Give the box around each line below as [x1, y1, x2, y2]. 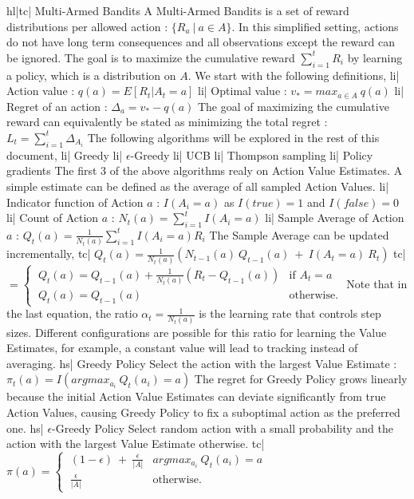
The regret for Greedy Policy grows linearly [194, 370, 408, 387]
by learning [347, 49, 403, 65]
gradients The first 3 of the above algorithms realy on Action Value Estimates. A [6, 162, 403, 179]
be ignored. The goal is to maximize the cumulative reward [6, 49, 295, 65]
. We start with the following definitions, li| [187, 66, 400, 83]
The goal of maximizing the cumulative [197, 97, 389, 114]
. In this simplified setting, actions [231, 18, 399, 34]
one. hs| [6, 419, 44, 436]
